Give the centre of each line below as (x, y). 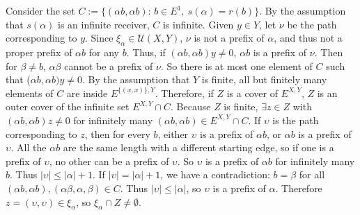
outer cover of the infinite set (68, 106)
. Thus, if (146, 52)
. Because (191, 106)
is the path (296, 120)
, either (173, 134)
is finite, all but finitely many (264, 79)
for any (104, 52)
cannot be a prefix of (109, 66)
